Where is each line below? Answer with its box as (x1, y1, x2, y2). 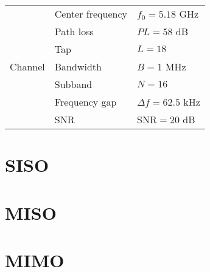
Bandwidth (54, 59, 102, 73)
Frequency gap (54, 95, 117, 109)
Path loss (54, 24, 94, 38)
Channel (10, 59, 45, 73)
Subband (54, 77, 93, 91)
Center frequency (54, 7, 127, 21)
